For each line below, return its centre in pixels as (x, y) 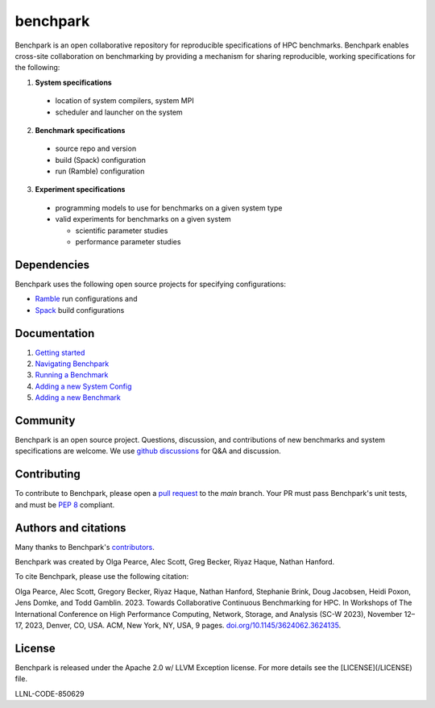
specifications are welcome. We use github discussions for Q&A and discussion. (148, 451)
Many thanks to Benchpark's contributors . (85, 547)
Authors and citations (70, 528)
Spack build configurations (80, 310)
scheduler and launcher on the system (119, 112)
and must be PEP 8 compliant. (65, 505)
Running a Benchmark (72, 375)
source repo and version (96, 148)
